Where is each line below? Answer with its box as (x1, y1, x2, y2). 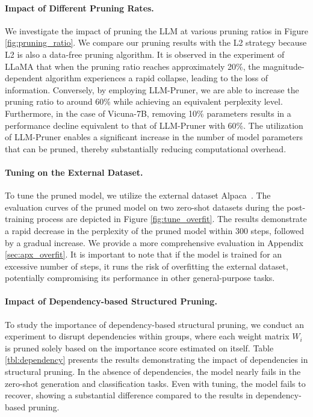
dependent (5, 72, 43, 84)
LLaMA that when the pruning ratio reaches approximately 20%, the (5, 60, 260, 72)
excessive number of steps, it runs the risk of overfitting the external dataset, (5, 259, 288, 272)
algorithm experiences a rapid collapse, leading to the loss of (45, 72, 268, 84)
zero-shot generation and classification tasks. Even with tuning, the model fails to (5, 377, 306, 389)
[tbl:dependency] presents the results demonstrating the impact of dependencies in (5, 353, 308, 366)
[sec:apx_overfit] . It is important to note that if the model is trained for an (5, 248, 282, 261)
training (5, 212, 34, 225)
